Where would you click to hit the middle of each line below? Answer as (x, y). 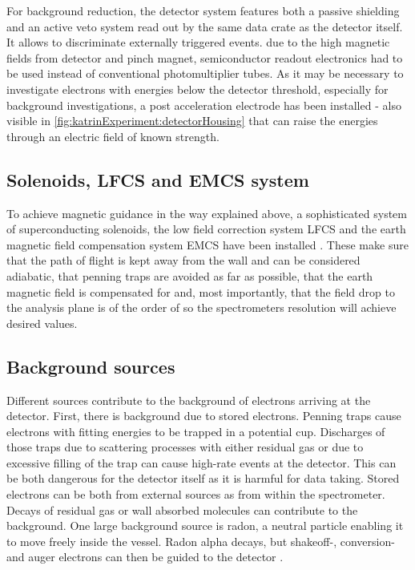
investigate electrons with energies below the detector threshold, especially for (197, 89)
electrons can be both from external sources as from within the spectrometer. (196, 494)
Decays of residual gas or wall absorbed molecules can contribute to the (182, 509)
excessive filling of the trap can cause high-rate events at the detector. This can (201, 462)
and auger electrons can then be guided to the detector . (145, 557)
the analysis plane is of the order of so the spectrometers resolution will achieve (201, 307)
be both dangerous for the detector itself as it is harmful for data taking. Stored (203, 478)
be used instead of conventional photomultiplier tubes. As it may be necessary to (205, 73)
